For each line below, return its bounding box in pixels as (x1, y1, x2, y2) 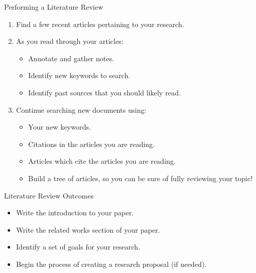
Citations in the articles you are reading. (28, 138, 155, 149)
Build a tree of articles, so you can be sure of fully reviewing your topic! (28, 172, 253, 183)
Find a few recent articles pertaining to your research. (16, 18, 184, 29)
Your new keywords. (28, 121, 91, 132)
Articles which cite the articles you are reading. (28, 156, 176, 166)
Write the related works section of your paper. (16, 224, 160, 235)
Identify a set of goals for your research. (16, 241, 140, 252)
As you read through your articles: (16, 36, 124, 46)
